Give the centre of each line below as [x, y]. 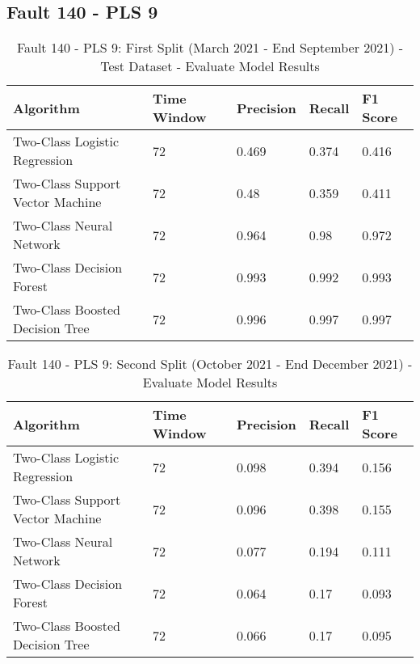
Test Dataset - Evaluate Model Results [210, 66]
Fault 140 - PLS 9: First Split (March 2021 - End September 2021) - [210, 48]
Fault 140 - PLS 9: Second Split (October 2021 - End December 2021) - [210, 364]
